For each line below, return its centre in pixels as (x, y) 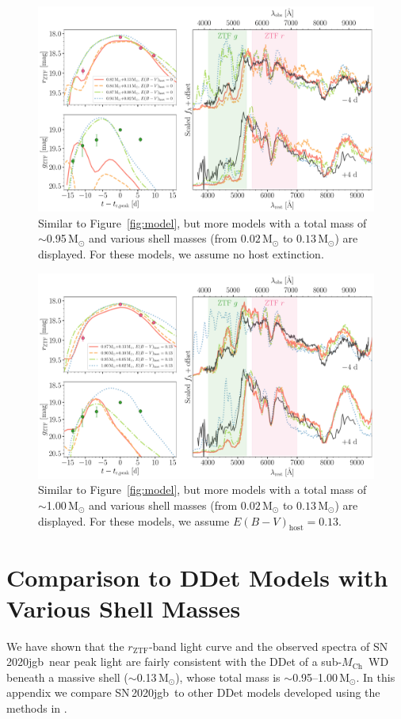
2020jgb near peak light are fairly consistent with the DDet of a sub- (174, 662)
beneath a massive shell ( (67, 677)
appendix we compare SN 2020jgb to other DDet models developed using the (193, 692)
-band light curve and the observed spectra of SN (268, 646)
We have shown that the (65, 646)
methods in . (37, 708)
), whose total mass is (228, 677)
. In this (376, 677)
